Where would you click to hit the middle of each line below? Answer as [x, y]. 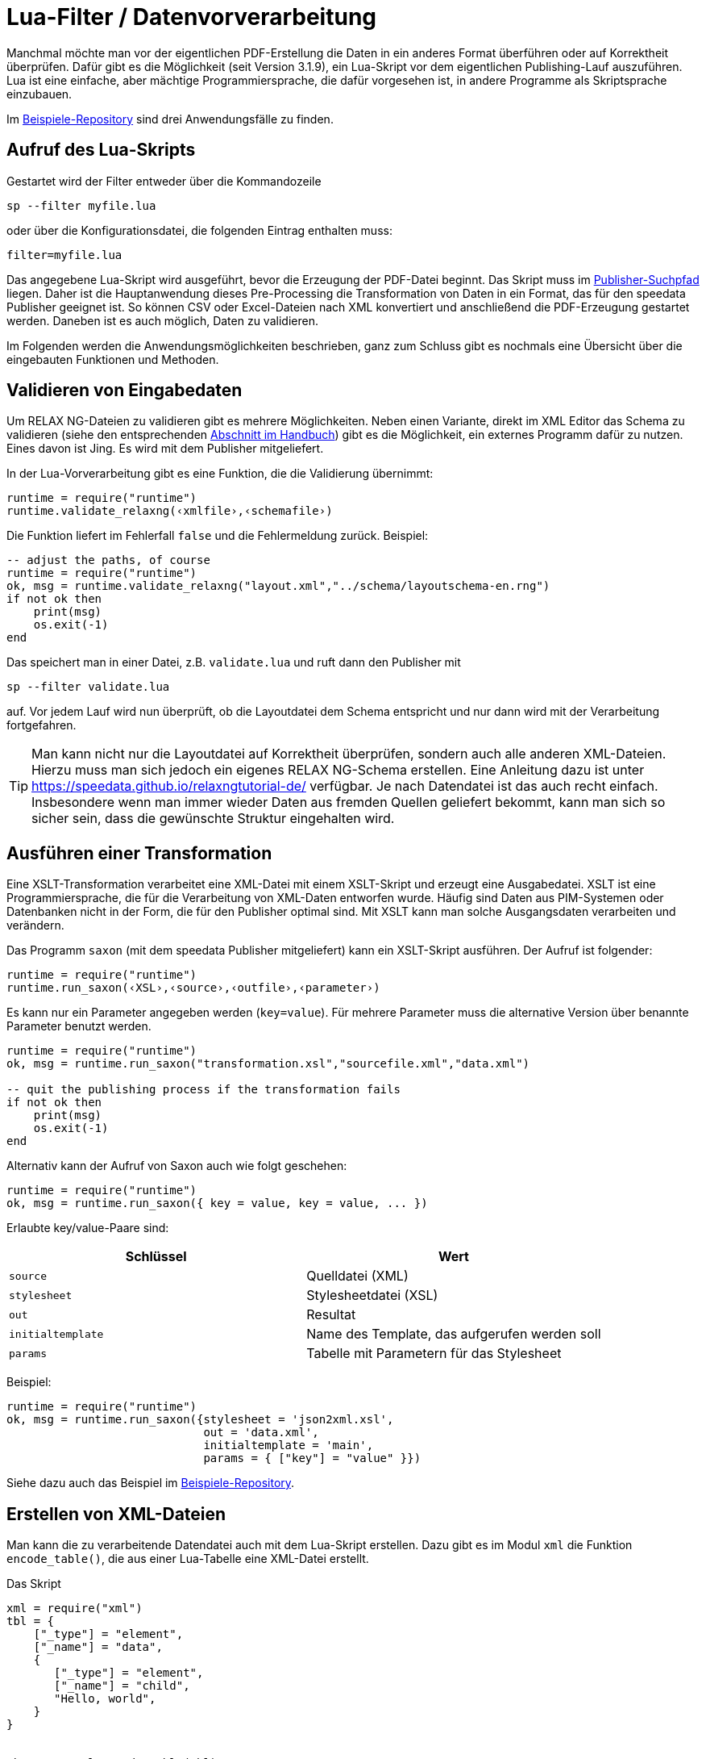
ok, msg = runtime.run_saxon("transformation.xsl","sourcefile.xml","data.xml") [268, 1064]
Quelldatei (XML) [357, 1276]
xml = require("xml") [75, 1609]
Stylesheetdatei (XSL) [372, 1295]
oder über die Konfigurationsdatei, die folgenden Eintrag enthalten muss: [199, 230]
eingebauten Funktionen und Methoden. [113, 359]
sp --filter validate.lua [88, 687]
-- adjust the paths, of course [108, 560]
